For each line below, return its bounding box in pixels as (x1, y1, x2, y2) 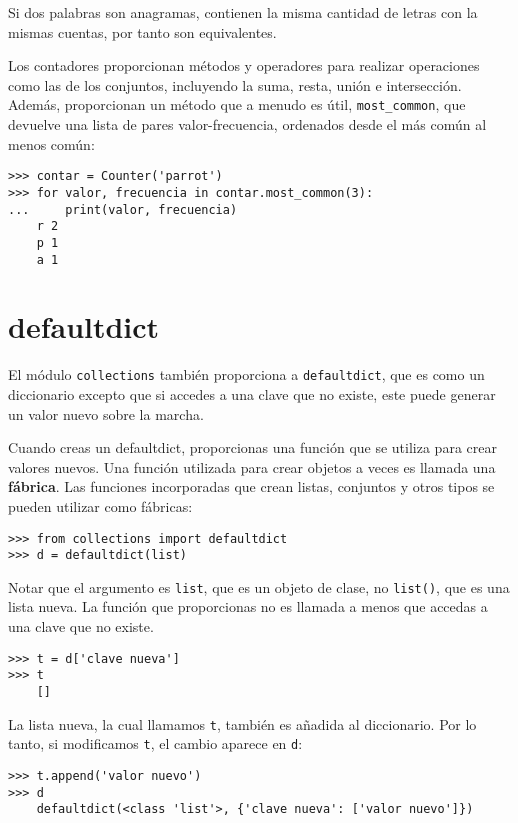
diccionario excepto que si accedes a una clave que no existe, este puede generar (8, 383, 496, 404)
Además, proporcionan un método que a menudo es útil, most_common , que (8, 94, 466, 115)
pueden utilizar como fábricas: (8, 495, 193, 516)
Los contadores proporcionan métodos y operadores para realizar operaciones (8, 55, 480, 76)
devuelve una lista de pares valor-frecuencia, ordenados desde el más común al (8, 114, 487, 135)
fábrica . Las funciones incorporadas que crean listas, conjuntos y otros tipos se (8, 476, 495, 497)
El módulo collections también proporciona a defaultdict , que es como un (8, 364, 485, 385)
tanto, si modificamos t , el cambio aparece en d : (8, 733, 303, 754)
